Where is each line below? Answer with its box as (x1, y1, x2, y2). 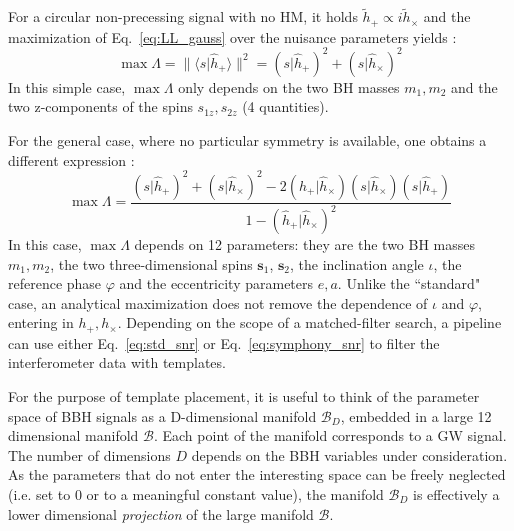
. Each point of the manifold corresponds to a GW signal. (153, 425, 507, 446)
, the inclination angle (290, 253, 424, 274)
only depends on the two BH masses (178, 76, 400, 97)
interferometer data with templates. (8, 352, 226, 373)
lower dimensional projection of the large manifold (8, 503, 314, 524)
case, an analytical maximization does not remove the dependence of (8, 292, 428, 313)
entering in (8, 312, 74, 333)
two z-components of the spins (8, 96, 193, 117)
